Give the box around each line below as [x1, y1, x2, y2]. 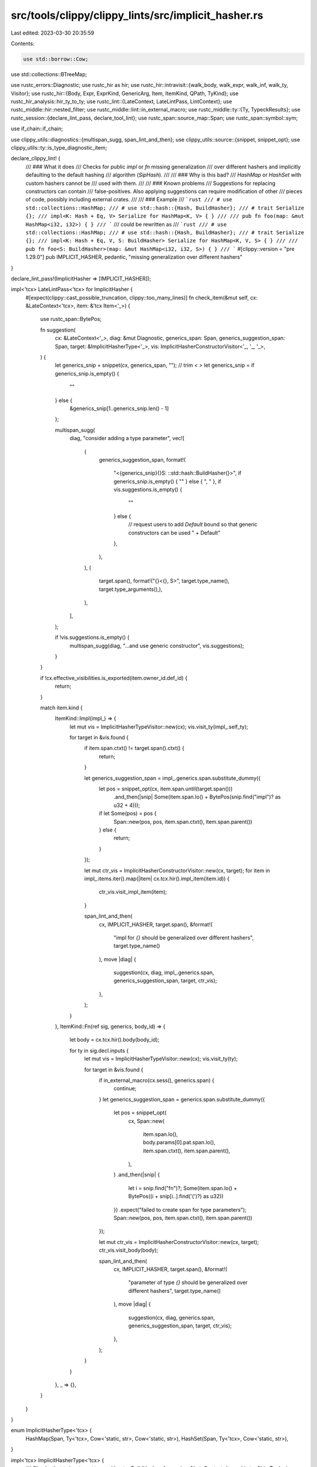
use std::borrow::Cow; [23, 56, 89, 62]
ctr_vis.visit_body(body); [99, 1247, 158, 1254]
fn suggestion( [40, 326, 76, 333]
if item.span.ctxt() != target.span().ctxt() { [84, 745, 185, 752]
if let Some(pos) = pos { [99, 810, 157, 817]
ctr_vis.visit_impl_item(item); [99, 888, 167, 895]
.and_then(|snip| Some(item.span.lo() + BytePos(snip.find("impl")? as [113, 793, 281, 800]
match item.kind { [40, 704, 83, 711]
